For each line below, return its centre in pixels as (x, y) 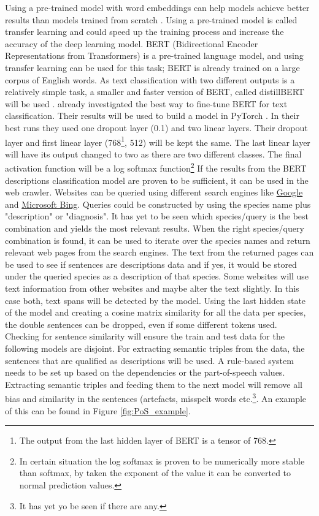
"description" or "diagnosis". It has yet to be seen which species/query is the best (157, 216)
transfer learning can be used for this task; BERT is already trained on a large (152, 67)
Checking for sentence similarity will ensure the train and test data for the (145, 336)
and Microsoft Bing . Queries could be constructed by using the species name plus (158, 204)
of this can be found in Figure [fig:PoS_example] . (98, 410)
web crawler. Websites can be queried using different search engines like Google (154, 192)
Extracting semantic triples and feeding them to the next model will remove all (154, 384)
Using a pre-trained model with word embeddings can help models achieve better (157, 7)
